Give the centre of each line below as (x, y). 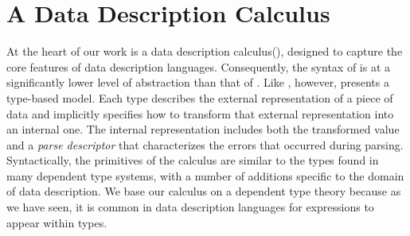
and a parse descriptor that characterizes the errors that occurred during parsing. (205, 144)
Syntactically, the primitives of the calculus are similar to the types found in (193, 160)
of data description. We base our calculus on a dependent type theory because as (204, 191)
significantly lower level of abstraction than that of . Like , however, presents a (198, 82)
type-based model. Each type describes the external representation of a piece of (200, 97)
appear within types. (57, 222)
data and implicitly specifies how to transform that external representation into (200, 113)
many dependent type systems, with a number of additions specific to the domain (205, 175)
